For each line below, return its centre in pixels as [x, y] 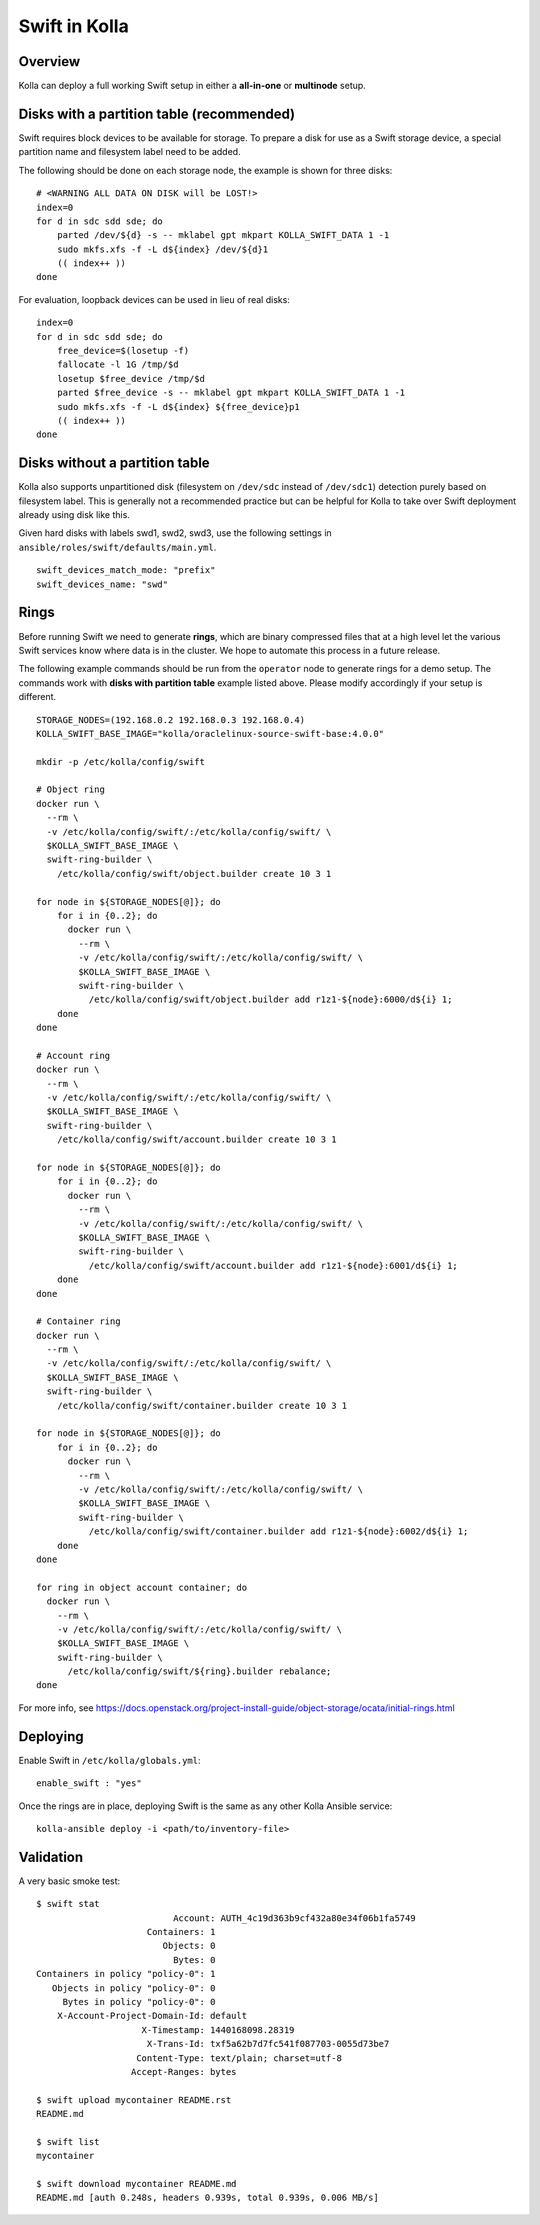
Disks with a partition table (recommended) [156, 113]
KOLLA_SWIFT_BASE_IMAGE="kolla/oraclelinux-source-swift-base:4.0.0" [210, 733]
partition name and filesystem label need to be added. [129, 152]
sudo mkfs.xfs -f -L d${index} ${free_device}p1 [178, 406]
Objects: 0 [189, 1946]
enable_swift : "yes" [89, 1783]
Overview [49, 61]
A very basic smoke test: [69, 1881]
